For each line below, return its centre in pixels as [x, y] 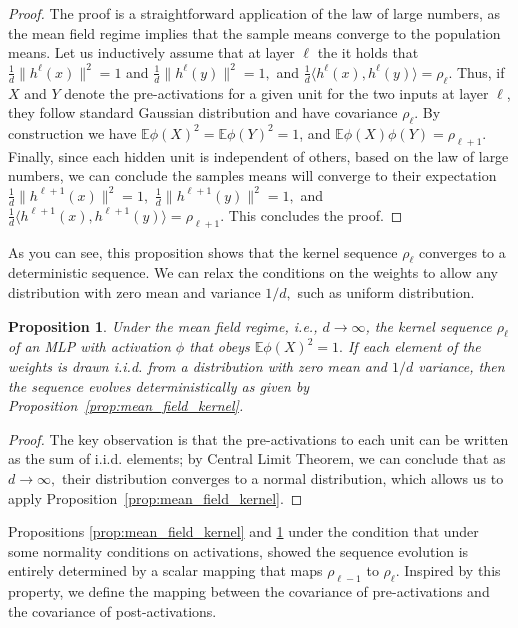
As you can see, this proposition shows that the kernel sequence [203, 251]
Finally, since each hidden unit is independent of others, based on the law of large [258, 155]
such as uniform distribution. [386, 291]
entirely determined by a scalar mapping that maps [165, 570]
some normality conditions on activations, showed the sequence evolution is [238, 550]
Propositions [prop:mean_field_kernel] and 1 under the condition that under [243, 531]
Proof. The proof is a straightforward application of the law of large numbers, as [254, 13]
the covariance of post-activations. [112, 610]
